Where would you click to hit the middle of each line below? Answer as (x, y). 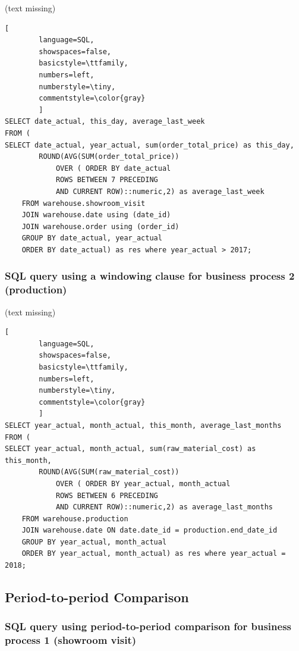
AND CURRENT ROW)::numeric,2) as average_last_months (164, 507)
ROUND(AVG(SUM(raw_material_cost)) (109, 472)
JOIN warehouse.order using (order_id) (100, 226)
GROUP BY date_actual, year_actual (92, 238)
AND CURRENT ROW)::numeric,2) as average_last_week (160, 191)
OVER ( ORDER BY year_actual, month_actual (143, 483)
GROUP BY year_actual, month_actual (94, 542)
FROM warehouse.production (75, 519)
